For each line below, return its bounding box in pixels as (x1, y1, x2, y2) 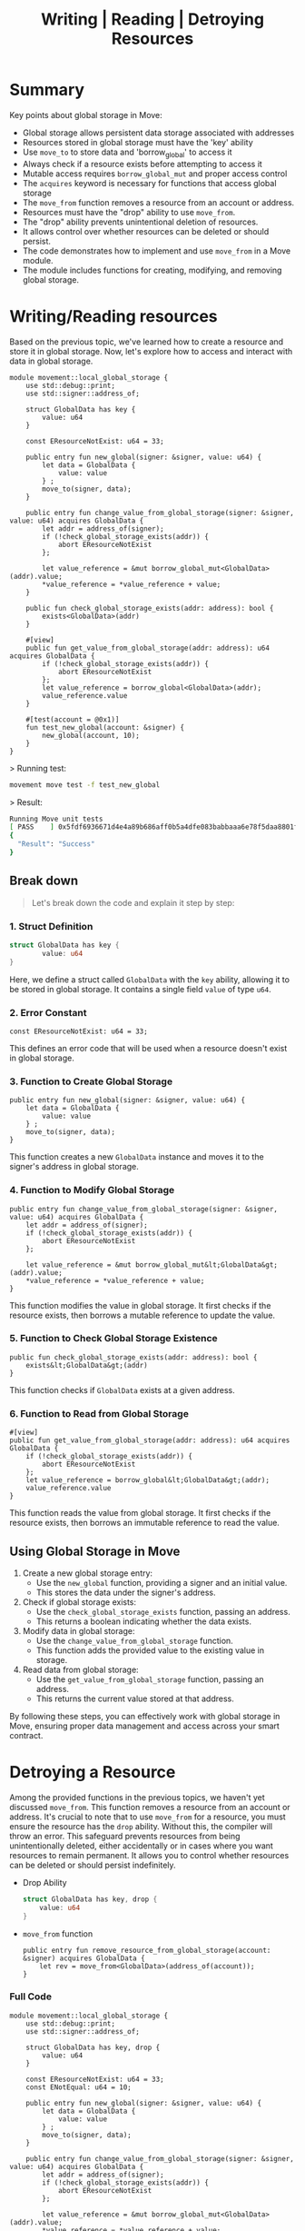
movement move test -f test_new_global (9, 780, 161, 790)
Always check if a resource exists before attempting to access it (22, 158, 263, 169)
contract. (9, 1729, 44, 1740)
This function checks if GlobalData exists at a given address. (9, 1384, 236, 1395)
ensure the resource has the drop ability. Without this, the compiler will (9, 1820, 273, 1831)
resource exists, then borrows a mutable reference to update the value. (9, 1310, 275, 1320)
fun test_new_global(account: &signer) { (25, 722, 184, 732)
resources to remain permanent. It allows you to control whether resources (9, 1849, 290, 1860)
